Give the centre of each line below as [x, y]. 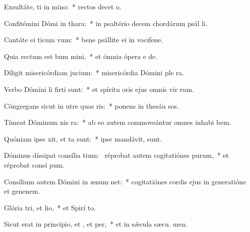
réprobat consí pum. [35, 164]
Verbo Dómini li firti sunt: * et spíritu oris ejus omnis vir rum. [99, 89]
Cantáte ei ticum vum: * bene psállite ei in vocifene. [84, 40]
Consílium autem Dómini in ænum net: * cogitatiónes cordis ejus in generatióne [125, 181]
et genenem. [22, 191]
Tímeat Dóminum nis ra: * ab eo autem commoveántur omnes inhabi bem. [118, 122]
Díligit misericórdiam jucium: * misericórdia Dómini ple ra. [94, 72]
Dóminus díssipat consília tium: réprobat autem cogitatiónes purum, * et [116, 155]
